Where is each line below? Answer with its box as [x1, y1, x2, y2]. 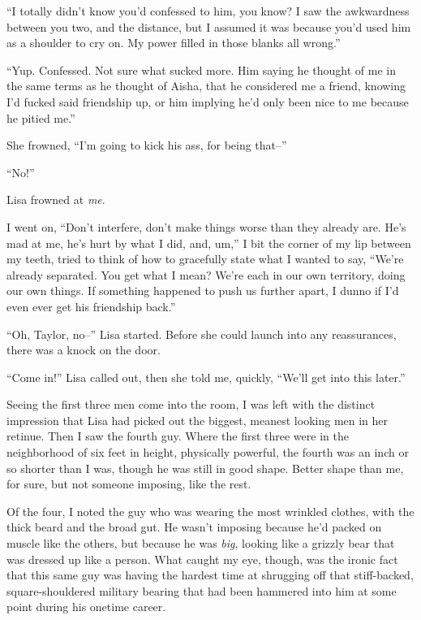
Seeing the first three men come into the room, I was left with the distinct [6, 396, 376, 413]
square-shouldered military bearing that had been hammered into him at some [6, 582, 397, 599]
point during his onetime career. [6, 598, 166, 615]
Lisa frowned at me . [6, 191, 105, 208]
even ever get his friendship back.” [6, 297, 176, 314]
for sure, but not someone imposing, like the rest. [6, 475, 251, 492]
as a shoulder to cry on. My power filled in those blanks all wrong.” [6, 34, 341, 51]
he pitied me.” [6, 109, 75, 126]
